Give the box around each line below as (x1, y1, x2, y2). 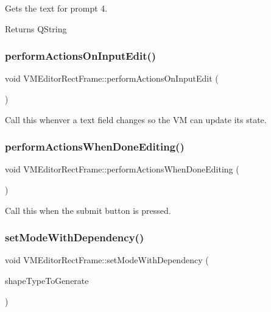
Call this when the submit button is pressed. (5, 204, 171, 216)
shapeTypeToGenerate (5, 274, 89, 286)
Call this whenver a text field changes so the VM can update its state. (5, 113, 267, 126)
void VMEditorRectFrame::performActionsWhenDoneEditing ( (5, 163, 239, 175)
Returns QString (5, 22, 67, 35)
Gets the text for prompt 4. (5, 2, 108, 14)
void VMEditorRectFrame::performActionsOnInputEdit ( (5, 72, 219, 85)
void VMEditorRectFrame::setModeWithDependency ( (5, 253, 209, 266)
